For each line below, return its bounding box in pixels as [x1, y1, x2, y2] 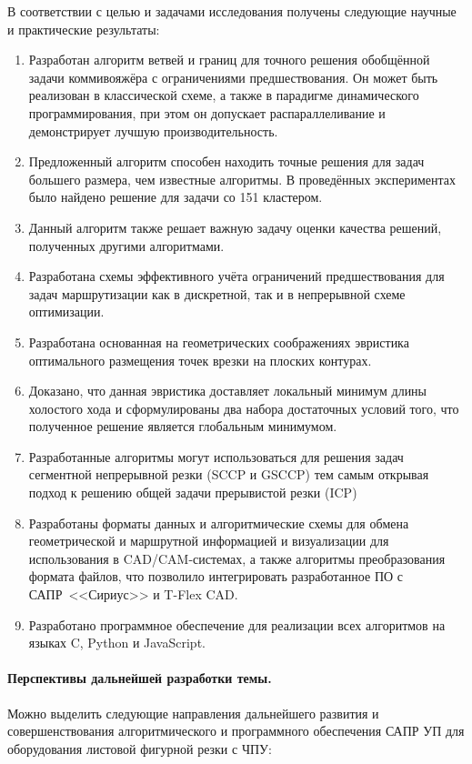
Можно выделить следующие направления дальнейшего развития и [7, 703, 379, 722]
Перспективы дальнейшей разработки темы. [7, 668, 272, 688]
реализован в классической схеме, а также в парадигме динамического [28, 85, 419, 105]
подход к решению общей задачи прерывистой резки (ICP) [28, 483, 357, 502]
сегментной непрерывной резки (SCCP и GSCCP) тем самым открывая [28, 465, 429, 484]
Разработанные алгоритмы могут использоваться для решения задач [28, 447, 404, 466]
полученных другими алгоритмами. [28, 236, 225, 255]
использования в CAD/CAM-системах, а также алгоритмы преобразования [28, 548, 446, 568]
